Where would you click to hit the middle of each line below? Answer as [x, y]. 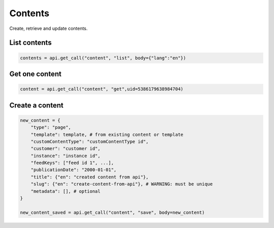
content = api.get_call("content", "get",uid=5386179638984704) [102, 89]
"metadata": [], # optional [66, 191]
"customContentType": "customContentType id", [90, 141]
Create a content [36, 105]
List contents [30, 43]
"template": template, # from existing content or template [107, 135]
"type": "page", [51, 127]
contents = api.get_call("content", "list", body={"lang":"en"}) [103, 58]
